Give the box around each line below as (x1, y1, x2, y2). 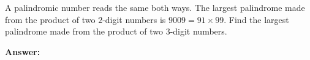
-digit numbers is (102, 13, 166, 25)
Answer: (5, 45, 40, 58)
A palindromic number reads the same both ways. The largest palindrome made (5, 1, 305, 13)
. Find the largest (224, 13, 289, 25)
